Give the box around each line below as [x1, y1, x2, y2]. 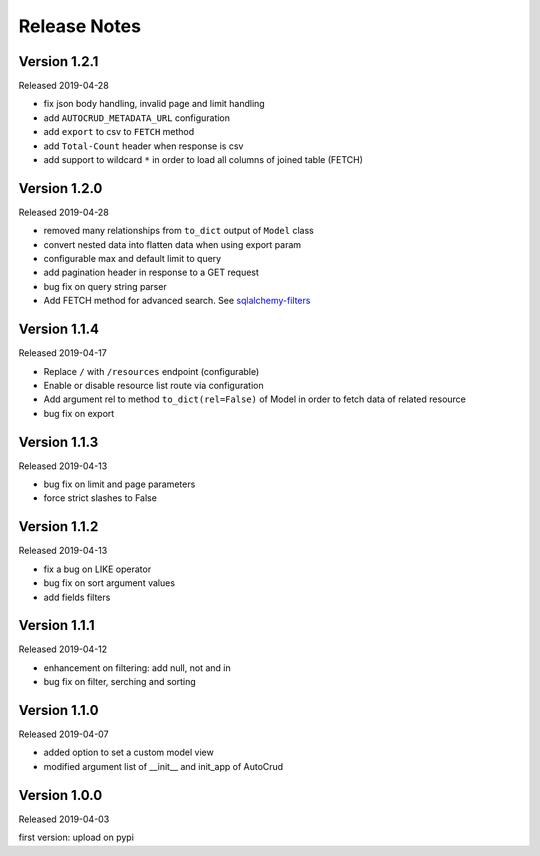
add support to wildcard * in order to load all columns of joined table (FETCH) [43, 154, 364, 166]
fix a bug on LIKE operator [43, 563, 152, 575]
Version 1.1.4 [18, 321, 100, 338]
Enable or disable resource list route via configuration [43, 379, 264, 391]
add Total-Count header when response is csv [43, 140, 244, 152]
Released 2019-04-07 [18, 728, 109, 740]
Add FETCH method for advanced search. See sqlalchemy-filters [43, 295, 311, 307]
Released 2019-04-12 [18, 643, 108, 655]
